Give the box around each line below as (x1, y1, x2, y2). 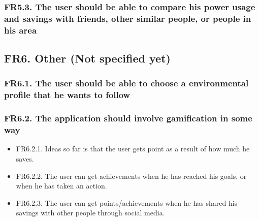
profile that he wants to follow (4, 88, 131, 101)
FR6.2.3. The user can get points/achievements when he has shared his (16, 197, 238, 208)
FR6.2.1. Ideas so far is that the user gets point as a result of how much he (16, 143, 250, 154)
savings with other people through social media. (16, 207, 165, 218)
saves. (16, 153, 34, 164)
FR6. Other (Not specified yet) (4, 50, 171, 66)
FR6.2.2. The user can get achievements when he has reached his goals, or (16, 170, 247, 181)
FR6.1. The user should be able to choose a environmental (4, 77, 249, 89)
